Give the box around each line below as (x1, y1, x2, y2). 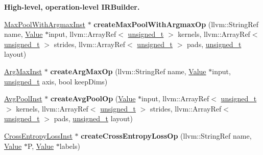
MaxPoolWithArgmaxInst (4, 18, 86, 29)
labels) (59, 140, 80, 151)
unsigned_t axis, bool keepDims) (4, 76, 108, 86)
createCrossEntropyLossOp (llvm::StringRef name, (81, 130, 252, 141)
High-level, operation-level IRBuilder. (4, 2, 140, 12)
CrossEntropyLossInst (4, 130, 73, 141)
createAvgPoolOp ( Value (50, 93, 136, 104)
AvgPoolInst (4, 93, 42, 104)
